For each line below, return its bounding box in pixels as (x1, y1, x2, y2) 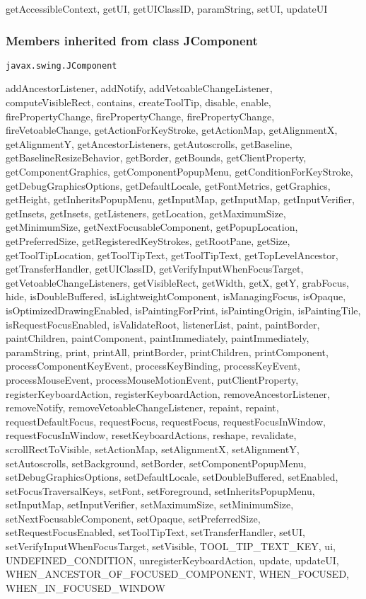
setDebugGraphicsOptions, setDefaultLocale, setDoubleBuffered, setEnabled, (6, 469, 338, 484)
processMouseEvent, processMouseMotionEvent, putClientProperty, (6, 372, 299, 387)
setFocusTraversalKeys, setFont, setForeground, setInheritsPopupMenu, (6, 483, 315, 498)
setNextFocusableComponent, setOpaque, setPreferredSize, (6, 510, 261, 525)
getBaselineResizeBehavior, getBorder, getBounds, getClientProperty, (6, 150, 307, 165)
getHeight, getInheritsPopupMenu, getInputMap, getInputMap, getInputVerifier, (6, 192, 355, 207)
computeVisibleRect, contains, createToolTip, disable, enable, (6, 95, 271, 110)
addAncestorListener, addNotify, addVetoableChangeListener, (6, 81, 273, 96)
